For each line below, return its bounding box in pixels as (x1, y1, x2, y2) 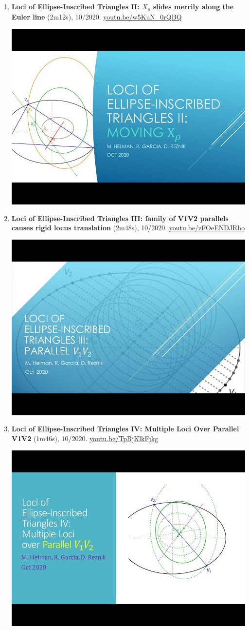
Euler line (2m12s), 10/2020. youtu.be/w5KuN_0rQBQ (11, 12, 182, 22)
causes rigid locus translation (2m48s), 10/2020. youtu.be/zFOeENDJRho (11, 223, 245, 233)
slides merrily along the (153, 1, 234, 11)
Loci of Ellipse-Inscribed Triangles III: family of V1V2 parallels (11, 213, 229, 223)
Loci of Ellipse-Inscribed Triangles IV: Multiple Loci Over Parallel (11, 424, 239, 434)
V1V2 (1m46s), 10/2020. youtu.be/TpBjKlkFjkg (11, 433, 159, 444)
